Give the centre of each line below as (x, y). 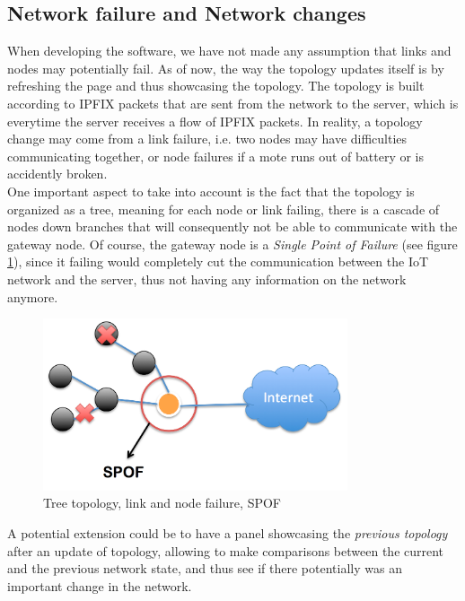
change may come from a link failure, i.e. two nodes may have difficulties (207, 139)
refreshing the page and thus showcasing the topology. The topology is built (216, 86)
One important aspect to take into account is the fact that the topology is (211, 191)
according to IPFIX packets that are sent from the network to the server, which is (233, 103)
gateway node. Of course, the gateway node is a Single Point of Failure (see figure (232, 244)
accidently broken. (57, 174)
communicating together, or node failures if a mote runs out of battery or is (216, 156)
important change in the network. (100, 585)
